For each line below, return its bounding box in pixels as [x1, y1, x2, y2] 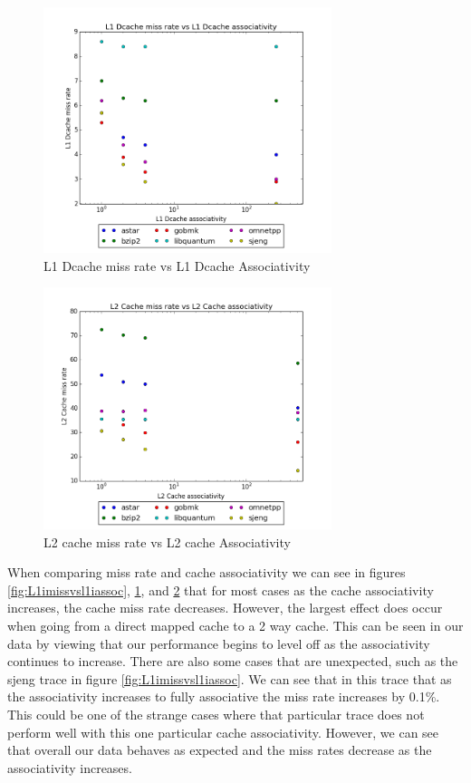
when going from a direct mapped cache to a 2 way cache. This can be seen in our [7, 615, 464, 634]
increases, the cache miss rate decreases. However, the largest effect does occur [7, 598, 443, 617]
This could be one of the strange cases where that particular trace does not [7, 704, 425, 723]
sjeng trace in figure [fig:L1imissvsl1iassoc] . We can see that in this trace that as [7, 669, 452, 688]
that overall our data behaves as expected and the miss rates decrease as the [7, 740, 432, 759]
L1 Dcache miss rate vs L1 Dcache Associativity [43, 256, 311, 275]
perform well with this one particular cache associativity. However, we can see [7, 722, 439, 741]
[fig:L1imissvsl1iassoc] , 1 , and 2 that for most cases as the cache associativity [7, 580, 434, 599]
